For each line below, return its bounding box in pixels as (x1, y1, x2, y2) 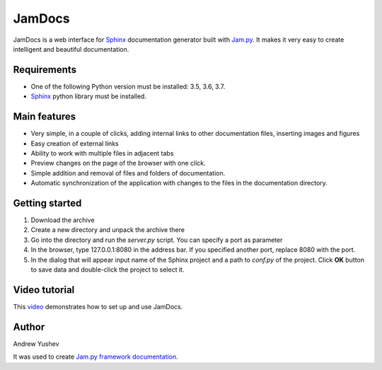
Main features (13, 110, 76, 123)
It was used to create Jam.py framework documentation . (13, 352, 178, 361)
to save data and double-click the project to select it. (30, 265, 185, 274)
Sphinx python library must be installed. (30, 92, 146, 100)
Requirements (13, 64, 77, 76)
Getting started (13, 197, 82, 209)
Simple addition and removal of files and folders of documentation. (30, 168, 226, 177)
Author (13, 320, 45, 333)
